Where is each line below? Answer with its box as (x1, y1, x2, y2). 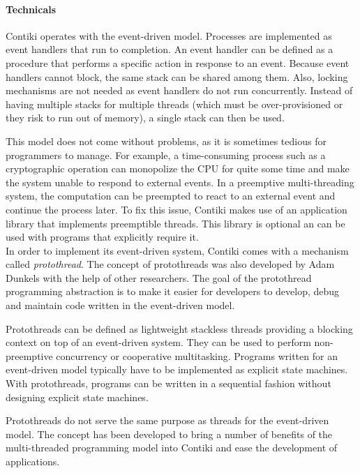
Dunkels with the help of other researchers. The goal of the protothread (6, 270, 312, 285)
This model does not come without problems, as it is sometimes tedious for (6, 133, 327, 148)
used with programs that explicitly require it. (6, 230, 199, 244)
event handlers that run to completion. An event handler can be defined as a (6, 42, 333, 57)
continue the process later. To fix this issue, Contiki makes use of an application (6, 202, 347, 216)
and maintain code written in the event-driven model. (6, 298, 235, 313)
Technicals (6, 1, 57, 16)
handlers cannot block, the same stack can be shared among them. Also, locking (6, 69, 348, 84)
